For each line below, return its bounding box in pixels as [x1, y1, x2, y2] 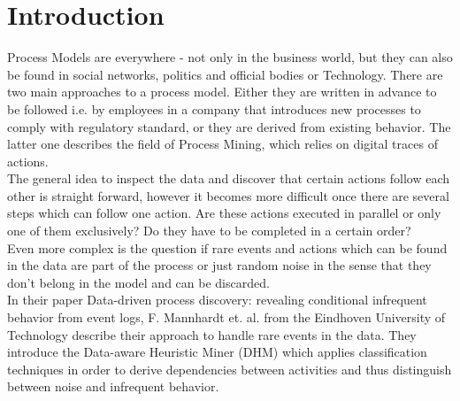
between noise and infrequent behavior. [7, 377, 219, 396]
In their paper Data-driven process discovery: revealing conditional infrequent [7, 290, 427, 309]
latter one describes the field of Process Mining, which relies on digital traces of [7, 135, 438, 153]
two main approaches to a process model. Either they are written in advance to [7, 82, 437, 101]
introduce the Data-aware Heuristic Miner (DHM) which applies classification [7, 343, 427, 361]
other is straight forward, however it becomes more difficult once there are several [7, 186, 449, 204]
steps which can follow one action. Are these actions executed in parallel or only [7, 204, 441, 222]
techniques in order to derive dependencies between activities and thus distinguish [7, 359, 452, 378]
